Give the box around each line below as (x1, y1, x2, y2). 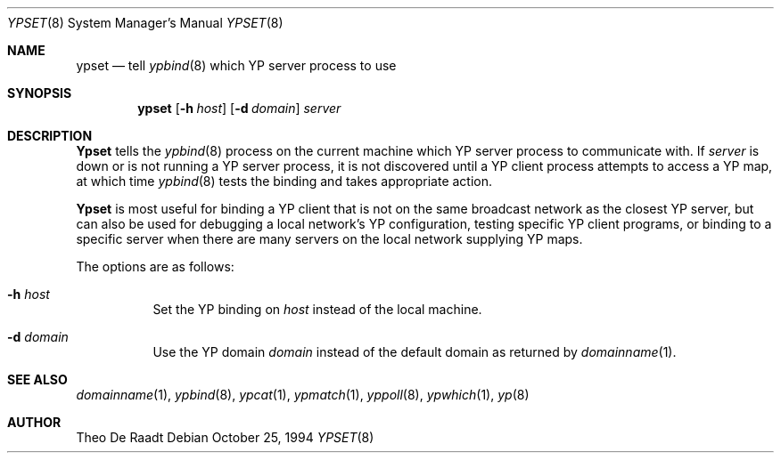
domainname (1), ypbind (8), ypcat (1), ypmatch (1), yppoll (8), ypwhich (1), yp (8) (76, 387, 530, 402)
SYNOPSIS (7, 85, 72, 101)
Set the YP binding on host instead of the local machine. (152, 302, 482, 317)
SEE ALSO (7, 372, 68, 387)
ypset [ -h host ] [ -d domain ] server (137, 101, 341, 116)
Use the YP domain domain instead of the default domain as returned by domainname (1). (152, 344, 677, 359)
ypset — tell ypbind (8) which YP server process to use (76, 58, 397, 73)
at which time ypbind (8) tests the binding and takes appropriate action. (76, 174, 493, 189)
